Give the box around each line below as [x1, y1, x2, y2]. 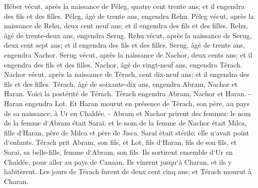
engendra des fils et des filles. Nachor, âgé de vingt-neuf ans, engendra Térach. [4, 59, 243, 69]
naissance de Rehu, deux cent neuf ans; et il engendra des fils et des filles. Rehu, [4, 20, 248, 31]
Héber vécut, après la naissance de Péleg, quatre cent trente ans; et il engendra [4, 1, 245, 11]
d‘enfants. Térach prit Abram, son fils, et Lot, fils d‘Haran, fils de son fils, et [4, 137, 237, 147]
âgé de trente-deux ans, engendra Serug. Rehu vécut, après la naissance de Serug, [4, 30, 252, 40]
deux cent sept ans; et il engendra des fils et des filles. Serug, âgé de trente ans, [4, 40, 245, 50]
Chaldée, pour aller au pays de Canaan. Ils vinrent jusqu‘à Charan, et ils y [4, 156, 232, 167]
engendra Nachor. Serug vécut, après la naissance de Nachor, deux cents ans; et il [4, 49, 253, 60]
